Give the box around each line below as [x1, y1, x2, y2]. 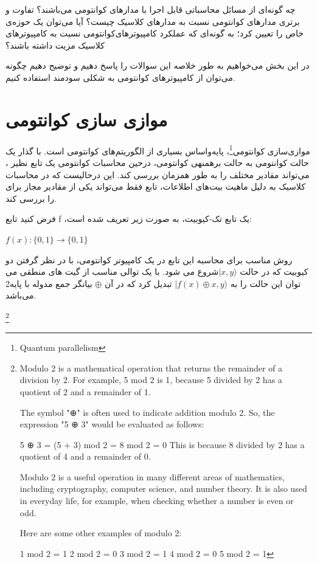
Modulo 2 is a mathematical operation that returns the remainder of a [19, 361, 283, 374]
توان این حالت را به [230, 277, 301, 289]
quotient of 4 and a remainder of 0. [19, 450, 151, 463]
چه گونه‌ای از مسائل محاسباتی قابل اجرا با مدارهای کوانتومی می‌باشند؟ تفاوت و [5, 3, 296, 15]
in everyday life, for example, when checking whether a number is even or [19, 494, 294, 507]
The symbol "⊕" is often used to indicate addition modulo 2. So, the [19, 406, 275, 418]
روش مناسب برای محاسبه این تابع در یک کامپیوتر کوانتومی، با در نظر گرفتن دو [5, 253, 293, 266]
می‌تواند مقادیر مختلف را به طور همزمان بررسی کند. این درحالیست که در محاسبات [5, 168, 310, 181]
